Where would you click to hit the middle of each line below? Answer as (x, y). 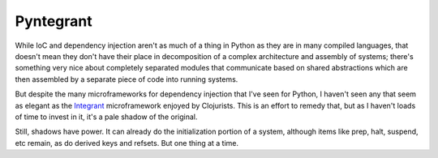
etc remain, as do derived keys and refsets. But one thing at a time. (127, 143)
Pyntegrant (54, 21)
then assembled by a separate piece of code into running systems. (127, 79)
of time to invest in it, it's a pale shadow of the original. (106, 117)
